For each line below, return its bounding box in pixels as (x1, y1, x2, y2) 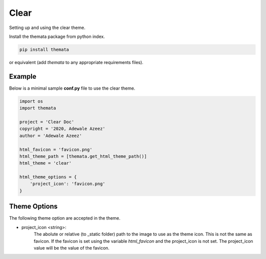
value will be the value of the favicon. (33, 245, 110, 251)
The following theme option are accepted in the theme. (9, 215, 121, 221)
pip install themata (19, 47, 69, 52)
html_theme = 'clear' (19, 161, 72, 166)
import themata (19, 105, 56, 111)
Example (9, 72, 36, 81)
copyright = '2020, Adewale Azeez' (19, 126, 105, 131)
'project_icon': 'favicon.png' (30, 181, 105, 187)
